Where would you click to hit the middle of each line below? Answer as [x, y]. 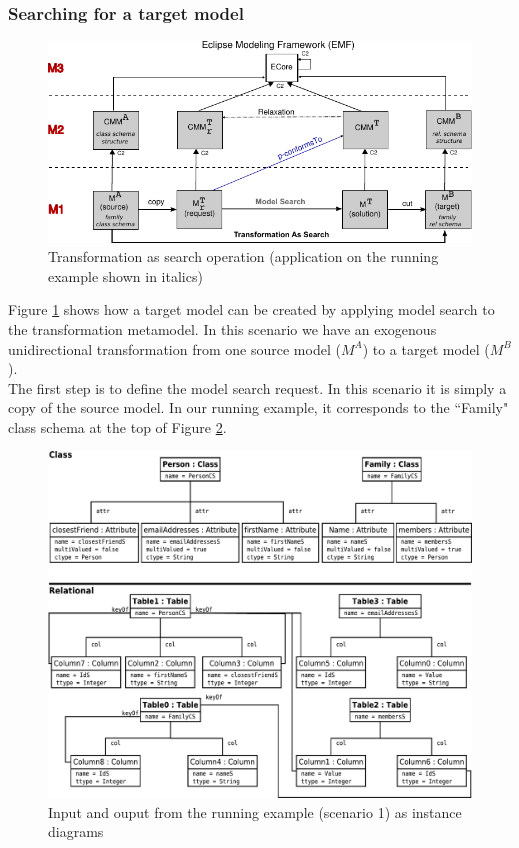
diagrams [76, 831]
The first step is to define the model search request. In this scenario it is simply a [257, 387]
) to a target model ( [426, 348]
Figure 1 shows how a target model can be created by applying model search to [251, 309]
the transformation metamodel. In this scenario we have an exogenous [222, 328]
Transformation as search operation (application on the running [243, 256]
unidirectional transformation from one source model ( [174, 348]
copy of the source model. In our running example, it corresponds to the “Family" [258, 407]
